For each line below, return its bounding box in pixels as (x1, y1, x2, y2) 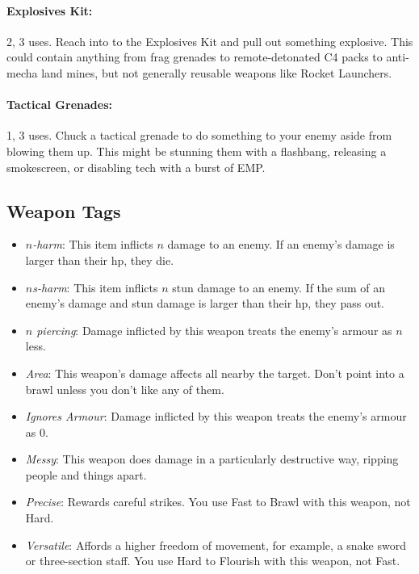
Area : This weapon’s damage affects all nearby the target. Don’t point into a (25, 364, 404, 381)
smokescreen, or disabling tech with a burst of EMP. (6, 158, 266, 175)
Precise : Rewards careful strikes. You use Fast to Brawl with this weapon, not (25, 493, 411, 510)
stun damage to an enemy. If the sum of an (172, 279, 386, 295)
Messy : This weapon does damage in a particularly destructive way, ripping (25, 450, 399, 467)
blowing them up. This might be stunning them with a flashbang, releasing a (6, 142, 387, 159)
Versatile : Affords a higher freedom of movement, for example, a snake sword (25, 536, 406, 553)
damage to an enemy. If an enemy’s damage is (167, 236, 395, 253)
